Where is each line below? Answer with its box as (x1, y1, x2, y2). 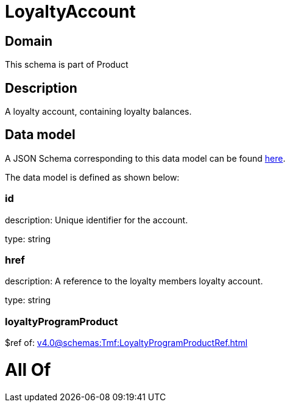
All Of (5, 359, 51, 380)
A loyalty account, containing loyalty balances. (5, 106, 192, 117)
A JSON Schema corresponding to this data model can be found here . (5, 153, 286, 164)
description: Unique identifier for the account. (5, 214, 188, 225)
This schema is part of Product (5, 59, 129, 70)
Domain (5, 33, 53, 49)
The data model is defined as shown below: (5, 171, 180, 182)
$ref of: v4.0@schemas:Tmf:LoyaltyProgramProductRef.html (5, 337, 248, 348)
